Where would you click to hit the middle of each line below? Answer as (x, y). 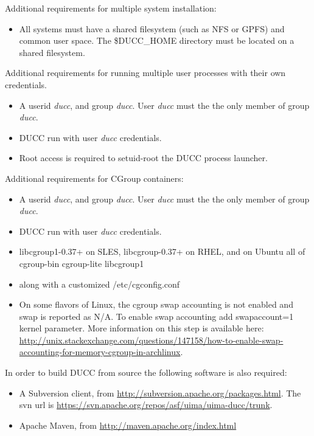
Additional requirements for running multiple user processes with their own (145, 73)
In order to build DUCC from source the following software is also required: (146, 372)
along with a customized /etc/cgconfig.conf (99, 284)
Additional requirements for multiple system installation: (111, 8)
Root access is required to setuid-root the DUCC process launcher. (143, 158)
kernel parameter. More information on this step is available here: (141, 328)
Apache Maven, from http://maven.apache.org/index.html (128, 425)
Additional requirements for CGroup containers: (94, 178)
